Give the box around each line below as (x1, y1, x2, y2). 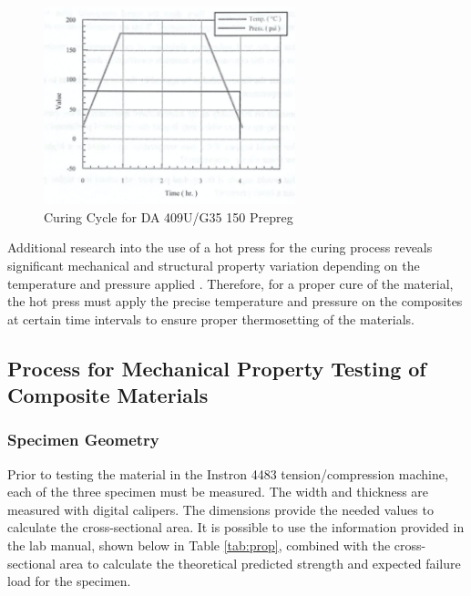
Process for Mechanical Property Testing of (7, 354, 426, 382)
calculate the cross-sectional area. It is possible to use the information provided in (7, 518, 465, 537)
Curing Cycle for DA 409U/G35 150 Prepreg (44, 207, 293, 226)
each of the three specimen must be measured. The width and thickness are (7, 482, 429, 501)
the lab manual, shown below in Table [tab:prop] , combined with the (7, 536, 391, 555)
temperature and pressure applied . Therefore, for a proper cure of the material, (7, 273, 454, 293)
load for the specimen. (7, 571, 131, 591)
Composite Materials (7, 381, 209, 409)
